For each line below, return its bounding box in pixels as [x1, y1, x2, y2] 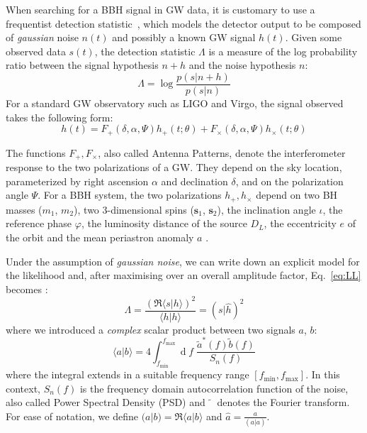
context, [6, 380, 40, 395]
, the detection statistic [94, 43, 196, 58]
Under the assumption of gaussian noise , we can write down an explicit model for [6, 253, 360, 268]
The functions [6, 145, 66, 160]
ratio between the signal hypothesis [6, 57, 159, 72]
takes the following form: [6, 109, 113, 124]
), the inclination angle [217, 202, 316, 217]
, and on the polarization [235, 173, 344, 188]
